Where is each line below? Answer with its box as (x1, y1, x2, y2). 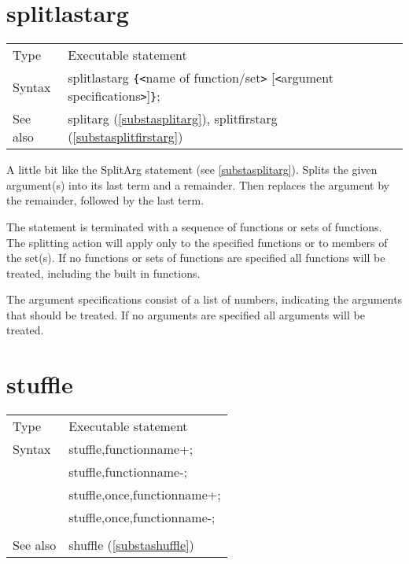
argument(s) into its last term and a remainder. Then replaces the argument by (6, 176, 390, 193)
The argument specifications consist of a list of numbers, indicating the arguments (6, 291, 403, 308)
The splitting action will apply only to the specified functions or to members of (6, 234, 388, 250)
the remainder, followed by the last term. (6, 192, 204, 208)
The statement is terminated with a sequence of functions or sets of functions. (6, 218, 382, 234)
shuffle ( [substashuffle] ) (68, 536, 194, 555)
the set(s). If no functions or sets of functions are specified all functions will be (6, 249, 385, 266)
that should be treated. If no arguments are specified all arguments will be (6, 306, 365, 323)
